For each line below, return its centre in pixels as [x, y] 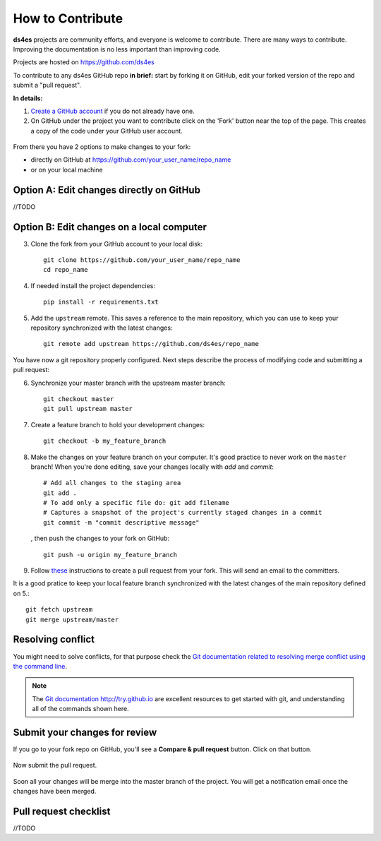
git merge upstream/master [72, 619]
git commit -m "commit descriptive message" [122, 522]
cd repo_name [66, 270]
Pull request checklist [62, 811]
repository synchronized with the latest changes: [102, 328]
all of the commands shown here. [81, 709]
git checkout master [79, 399]
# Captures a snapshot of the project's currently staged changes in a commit [183, 513]
